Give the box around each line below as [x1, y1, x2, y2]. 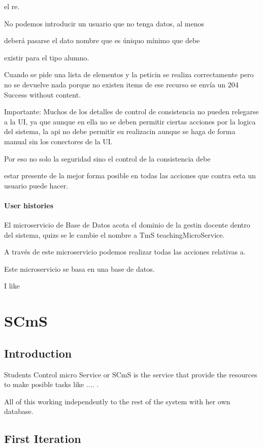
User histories [4, 200, 54, 210]
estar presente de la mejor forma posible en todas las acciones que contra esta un [4, 170, 256, 181]
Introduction [4, 345, 72, 361]
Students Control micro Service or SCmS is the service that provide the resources [4, 369, 257, 379]
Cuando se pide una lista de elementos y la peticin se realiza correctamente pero [4, 69, 254, 80]
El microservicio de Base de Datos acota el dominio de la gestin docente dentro [4, 219, 250, 230]
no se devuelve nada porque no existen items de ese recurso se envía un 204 [4, 79, 239, 89]
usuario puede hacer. [4, 180, 69, 190]
